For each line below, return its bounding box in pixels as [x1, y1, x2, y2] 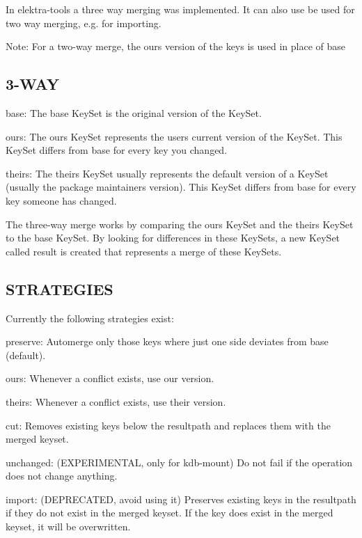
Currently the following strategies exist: [6, 310, 174, 325]
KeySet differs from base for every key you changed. [6, 143, 228, 157]
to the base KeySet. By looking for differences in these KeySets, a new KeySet [6, 230, 340, 245]
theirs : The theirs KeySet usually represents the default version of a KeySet [6, 166, 329, 180]
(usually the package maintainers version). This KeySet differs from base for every [6, 180, 356, 194]
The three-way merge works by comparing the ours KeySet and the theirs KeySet [6, 216, 354, 231]
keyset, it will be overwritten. [6, 519, 131, 534]
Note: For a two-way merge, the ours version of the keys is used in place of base [6, 39, 346, 54]
